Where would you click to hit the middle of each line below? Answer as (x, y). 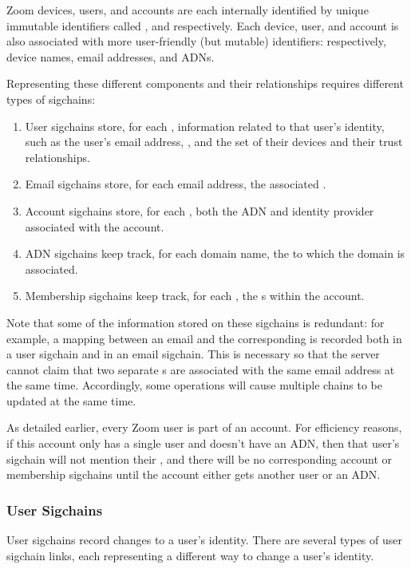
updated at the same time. (71, 400)
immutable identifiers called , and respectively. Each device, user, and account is (203, 25)
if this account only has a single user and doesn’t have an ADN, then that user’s (203, 443)
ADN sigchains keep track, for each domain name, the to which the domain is (215, 253)
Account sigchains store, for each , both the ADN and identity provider (200, 210)
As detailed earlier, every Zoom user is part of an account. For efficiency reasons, (204, 427)
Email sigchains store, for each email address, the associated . (176, 184)
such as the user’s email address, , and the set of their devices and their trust (214, 142)
